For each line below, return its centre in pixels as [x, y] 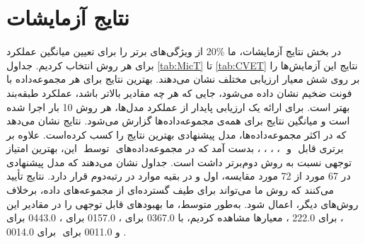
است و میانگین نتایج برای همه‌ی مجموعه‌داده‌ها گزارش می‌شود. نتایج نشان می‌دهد [178, 121]
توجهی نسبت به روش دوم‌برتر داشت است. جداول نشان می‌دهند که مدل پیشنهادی [179, 162]
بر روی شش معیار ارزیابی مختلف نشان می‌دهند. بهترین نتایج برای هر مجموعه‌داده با [183, 79]
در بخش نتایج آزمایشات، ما [285, 51]
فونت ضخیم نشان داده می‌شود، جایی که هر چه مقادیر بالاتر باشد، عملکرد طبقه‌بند [179, 92]
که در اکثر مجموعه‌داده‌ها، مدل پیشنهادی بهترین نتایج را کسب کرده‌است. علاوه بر [176, 134]
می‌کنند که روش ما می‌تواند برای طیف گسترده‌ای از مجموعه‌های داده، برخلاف [170, 190]
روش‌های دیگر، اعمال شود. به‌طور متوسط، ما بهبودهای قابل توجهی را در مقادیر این [182, 203]
